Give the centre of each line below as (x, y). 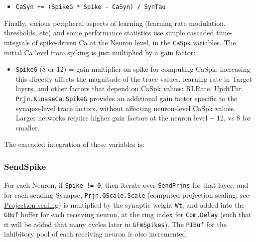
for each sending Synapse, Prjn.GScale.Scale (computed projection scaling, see (127, 194)
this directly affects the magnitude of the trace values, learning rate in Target (134, 78)
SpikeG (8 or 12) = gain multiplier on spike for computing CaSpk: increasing (133, 69)
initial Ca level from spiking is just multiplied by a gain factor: (100, 52)
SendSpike (25, 166)
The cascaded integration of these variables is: (74, 144)
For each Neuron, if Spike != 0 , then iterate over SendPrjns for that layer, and (126, 185)
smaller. (28, 127)
